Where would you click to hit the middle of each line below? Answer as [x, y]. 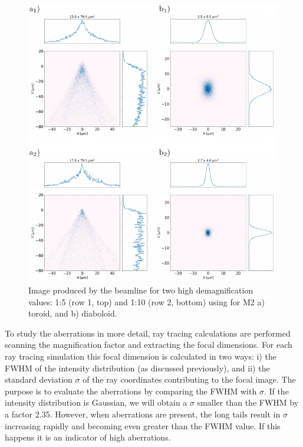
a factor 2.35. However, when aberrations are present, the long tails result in [143, 414]
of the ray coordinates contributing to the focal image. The [189, 379]
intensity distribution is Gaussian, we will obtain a [96, 402]
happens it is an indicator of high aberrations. [88, 437]
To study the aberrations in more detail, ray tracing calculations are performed [148, 333]
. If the [276, 391]
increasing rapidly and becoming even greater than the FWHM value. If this [143, 425]
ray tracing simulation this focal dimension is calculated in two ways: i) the [141, 356]
